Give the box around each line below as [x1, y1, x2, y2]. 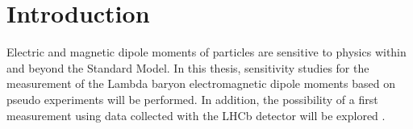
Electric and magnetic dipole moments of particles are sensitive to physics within [6, 44, 407, 60]
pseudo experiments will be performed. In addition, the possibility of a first [6, 90, 378, 107]
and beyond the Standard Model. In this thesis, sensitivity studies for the [6, 59, 369, 76]
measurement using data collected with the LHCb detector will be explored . [6, 106, 386, 123]
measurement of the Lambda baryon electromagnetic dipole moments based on [6, 75, 395, 92]
